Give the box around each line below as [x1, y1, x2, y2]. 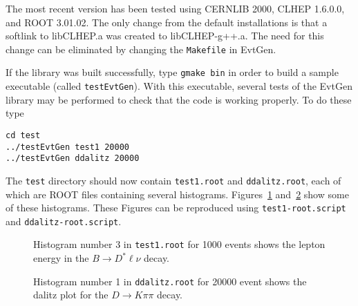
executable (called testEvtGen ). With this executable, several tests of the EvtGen [6, 79, 352, 93]
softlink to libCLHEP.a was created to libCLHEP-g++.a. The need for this [6, 28, 324, 43]
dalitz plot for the [33, 287, 109, 302]
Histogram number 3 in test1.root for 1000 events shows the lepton [33, 237, 326, 251]
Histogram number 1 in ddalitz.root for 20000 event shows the [33, 274, 307, 288]
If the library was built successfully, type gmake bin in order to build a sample [6, 65, 339, 79]
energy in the [33, 251, 89, 265]
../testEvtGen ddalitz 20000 [6, 153, 140, 164]
